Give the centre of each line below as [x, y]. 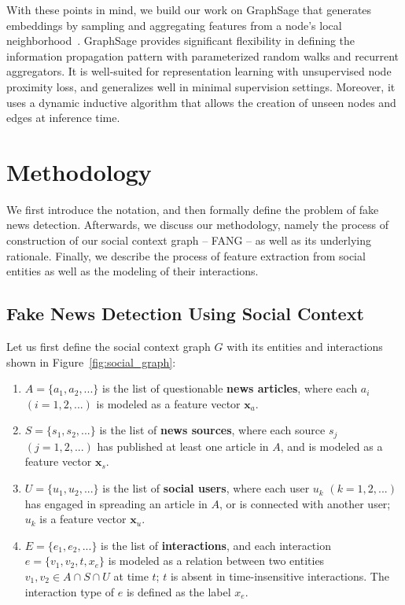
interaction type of [70, 591]
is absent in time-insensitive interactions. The [280, 576]
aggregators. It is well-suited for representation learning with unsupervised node [199, 71]
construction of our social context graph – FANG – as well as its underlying [189, 240]
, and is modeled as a [331, 446]
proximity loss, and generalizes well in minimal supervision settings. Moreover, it [201, 86]
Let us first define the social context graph [109, 347]
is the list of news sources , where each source [212, 430]
